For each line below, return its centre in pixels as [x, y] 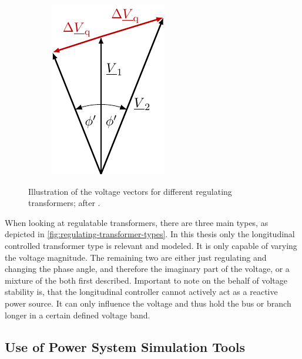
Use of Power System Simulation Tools [125, 346]
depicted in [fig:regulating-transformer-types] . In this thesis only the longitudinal [150, 234]
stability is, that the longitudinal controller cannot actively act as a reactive [141, 292]
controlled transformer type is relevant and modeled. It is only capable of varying [151, 245]
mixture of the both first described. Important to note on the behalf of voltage [146, 280]
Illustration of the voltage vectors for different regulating [130, 191]
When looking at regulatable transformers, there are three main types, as [137, 222]
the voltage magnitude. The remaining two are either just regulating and [136, 257]
